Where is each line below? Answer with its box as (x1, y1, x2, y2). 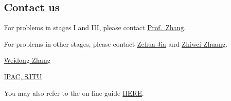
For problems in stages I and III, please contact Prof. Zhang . (4, 22, 186, 33)
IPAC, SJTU (4, 71, 42, 81)
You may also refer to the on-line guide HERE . (4, 87, 144, 98)
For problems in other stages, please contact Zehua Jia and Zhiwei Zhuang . (4, 38, 228, 49)
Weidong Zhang (4, 55, 51, 65)
